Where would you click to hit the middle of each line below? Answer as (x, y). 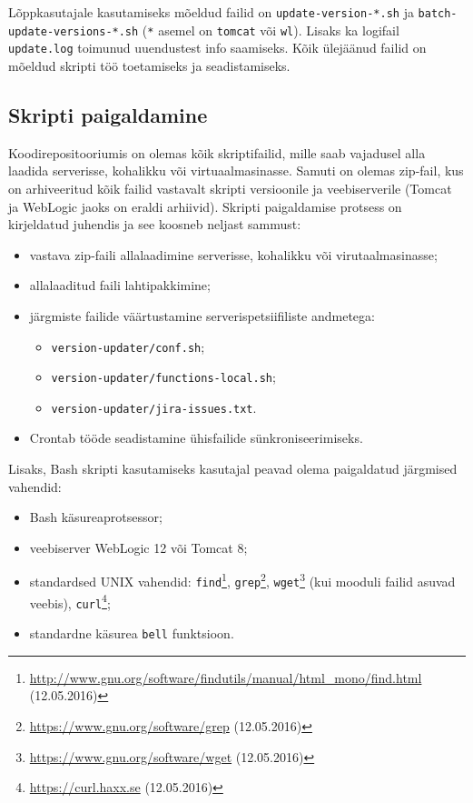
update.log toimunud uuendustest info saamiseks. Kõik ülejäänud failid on (217, 48)
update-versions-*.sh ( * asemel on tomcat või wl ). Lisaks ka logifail (204, 30)
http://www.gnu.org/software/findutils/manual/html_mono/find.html (226, 677)
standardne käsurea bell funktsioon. (132, 633)
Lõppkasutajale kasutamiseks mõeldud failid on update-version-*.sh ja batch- (233, 12)
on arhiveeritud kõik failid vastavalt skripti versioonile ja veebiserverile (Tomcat (230, 188)
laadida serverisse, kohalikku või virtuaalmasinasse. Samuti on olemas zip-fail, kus (236, 171)
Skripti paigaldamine (108, 114)
